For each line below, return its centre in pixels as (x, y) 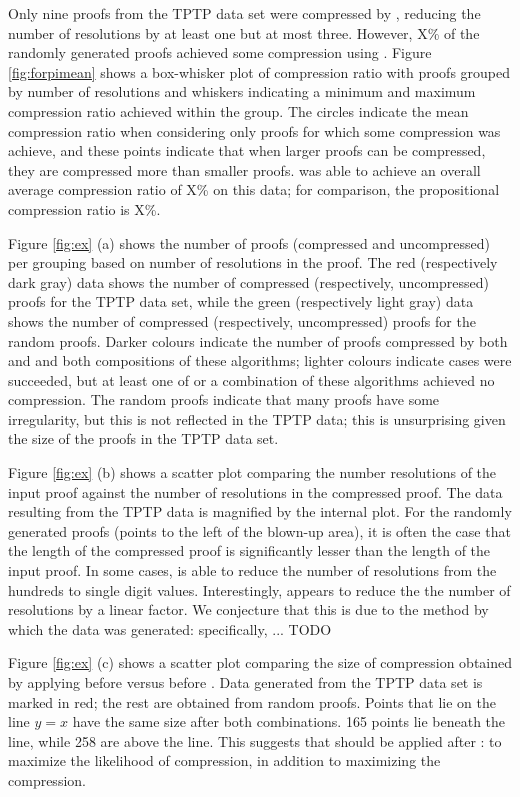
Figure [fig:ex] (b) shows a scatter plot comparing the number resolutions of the (252, 472)
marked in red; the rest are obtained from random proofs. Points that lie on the (252, 701)
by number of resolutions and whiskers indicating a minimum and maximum (242, 91)
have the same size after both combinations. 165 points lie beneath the (289, 721)
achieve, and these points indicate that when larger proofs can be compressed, (247, 150)
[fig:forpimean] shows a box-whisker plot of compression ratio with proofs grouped (259, 71)
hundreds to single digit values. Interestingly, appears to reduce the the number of (259, 589)
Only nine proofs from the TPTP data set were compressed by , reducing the (244, 13)
